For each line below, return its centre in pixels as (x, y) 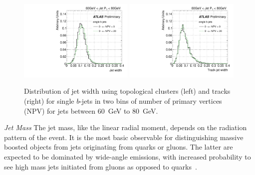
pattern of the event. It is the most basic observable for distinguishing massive (124, 137)
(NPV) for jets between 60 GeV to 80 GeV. (91, 110)
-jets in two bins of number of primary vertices (151, 101)
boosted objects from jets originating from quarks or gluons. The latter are (119, 147)
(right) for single (49, 101)
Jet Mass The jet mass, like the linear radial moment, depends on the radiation (126, 127)
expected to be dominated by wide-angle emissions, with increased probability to (127, 156)
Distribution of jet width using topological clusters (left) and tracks (127, 91)
